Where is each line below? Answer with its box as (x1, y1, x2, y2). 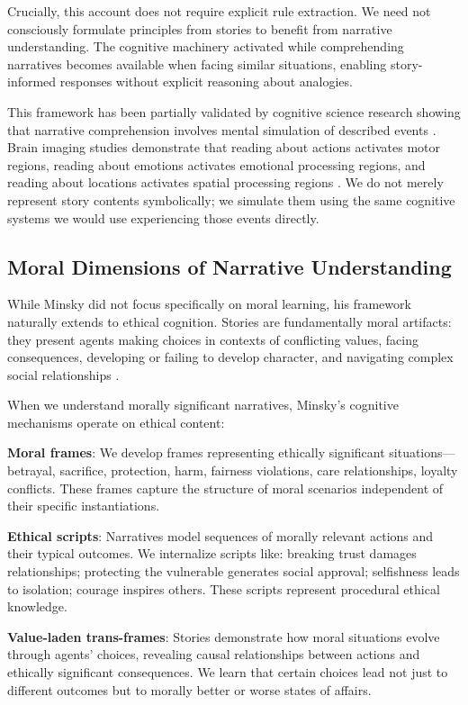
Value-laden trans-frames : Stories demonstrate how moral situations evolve (7, 627, 440, 646)
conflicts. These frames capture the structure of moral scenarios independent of (7, 478, 444, 497)
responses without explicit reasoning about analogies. (59, 72, 353, 91)
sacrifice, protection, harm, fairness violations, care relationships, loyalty (59, 461, 458, 480)
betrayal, (7, 461, 56, 480)
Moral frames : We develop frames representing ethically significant (7, 443, 385, 462)
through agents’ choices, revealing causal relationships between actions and (7, 645, 420, 664)
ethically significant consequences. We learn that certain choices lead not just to (7, 663, 448, 682)
